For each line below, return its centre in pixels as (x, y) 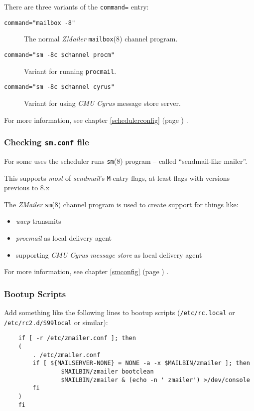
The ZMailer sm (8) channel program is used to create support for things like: (121, 204)
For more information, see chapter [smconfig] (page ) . (86, 271)
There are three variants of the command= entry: (76, 6)
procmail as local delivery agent (64, 238)
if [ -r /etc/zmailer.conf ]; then (77, 338)
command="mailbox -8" (40, 23)
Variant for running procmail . (70, 71)
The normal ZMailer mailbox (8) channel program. (101, 39)
